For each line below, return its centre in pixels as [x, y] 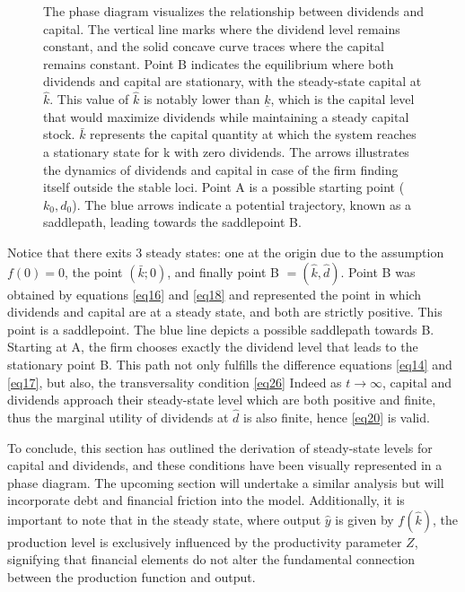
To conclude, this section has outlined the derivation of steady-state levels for [220, 447]
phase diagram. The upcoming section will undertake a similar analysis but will [226, 482]
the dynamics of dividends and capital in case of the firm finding [221, 169]
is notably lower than [202, 99]
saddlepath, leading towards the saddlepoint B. [172, 222]
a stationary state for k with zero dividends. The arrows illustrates [226, 151]
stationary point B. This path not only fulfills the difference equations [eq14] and [230, 364]
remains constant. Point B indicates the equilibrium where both [219, 63]
